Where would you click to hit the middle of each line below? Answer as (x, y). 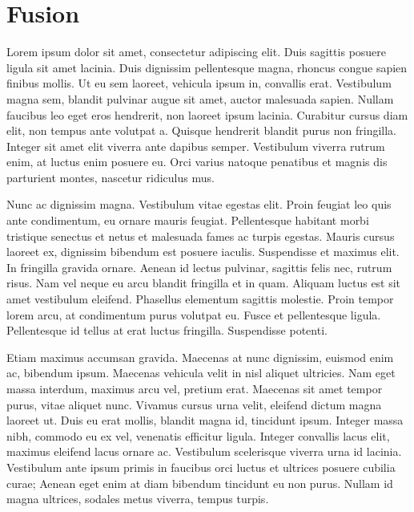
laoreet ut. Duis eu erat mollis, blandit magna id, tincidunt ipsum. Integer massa (205, 420)
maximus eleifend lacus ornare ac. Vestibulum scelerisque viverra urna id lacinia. (204, 451)
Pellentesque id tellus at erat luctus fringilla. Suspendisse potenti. (167, 330)
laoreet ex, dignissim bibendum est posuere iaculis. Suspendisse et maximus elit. (203, 252)
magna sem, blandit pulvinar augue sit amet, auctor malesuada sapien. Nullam (200, 98)
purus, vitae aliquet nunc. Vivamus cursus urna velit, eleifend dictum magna (194, 404)
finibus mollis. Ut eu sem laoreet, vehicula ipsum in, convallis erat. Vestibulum (199, 83)
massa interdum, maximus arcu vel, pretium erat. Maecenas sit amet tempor (195, 388)
